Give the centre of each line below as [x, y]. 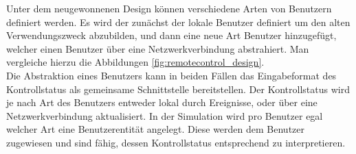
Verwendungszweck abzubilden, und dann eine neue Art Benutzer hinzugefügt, [171, 35]
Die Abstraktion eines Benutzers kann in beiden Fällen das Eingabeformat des [171, 75]
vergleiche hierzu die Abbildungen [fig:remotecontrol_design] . [135, 62]
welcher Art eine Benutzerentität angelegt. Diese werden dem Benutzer [155, 129]
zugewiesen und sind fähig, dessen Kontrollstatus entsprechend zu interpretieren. [176, 142]
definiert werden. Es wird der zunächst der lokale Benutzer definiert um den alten [178, 22]
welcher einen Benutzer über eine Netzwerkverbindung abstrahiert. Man [158, 48]
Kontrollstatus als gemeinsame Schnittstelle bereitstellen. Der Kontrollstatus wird [178, 89]
